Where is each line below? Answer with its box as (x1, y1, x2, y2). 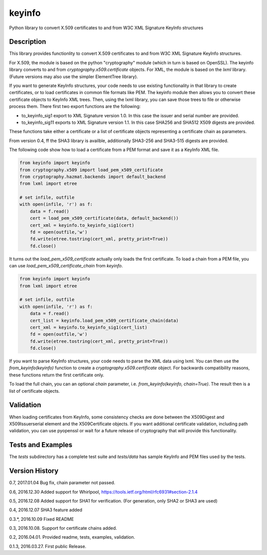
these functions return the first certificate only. (9, 372, 104, 378)
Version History (9, 467, 59, 475)
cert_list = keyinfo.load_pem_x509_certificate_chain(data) (30, 317, 179, 323)
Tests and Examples (9, 441, 73, 449)
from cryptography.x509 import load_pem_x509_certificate (19, 167, 163, 173)
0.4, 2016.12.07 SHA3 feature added (9, 507, 83, 513)
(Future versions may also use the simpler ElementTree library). (9, 73, 138, 79)
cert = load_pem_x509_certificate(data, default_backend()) (30, 215, 179, 221)
